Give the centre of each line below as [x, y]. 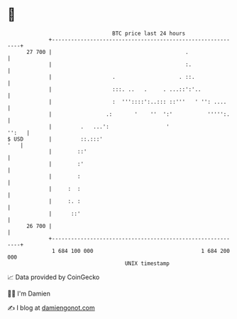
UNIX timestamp [147, 263]
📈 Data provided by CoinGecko [54, 277]
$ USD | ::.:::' [55, 139]
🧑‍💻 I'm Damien [29, 293]
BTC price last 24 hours [149, 33]
